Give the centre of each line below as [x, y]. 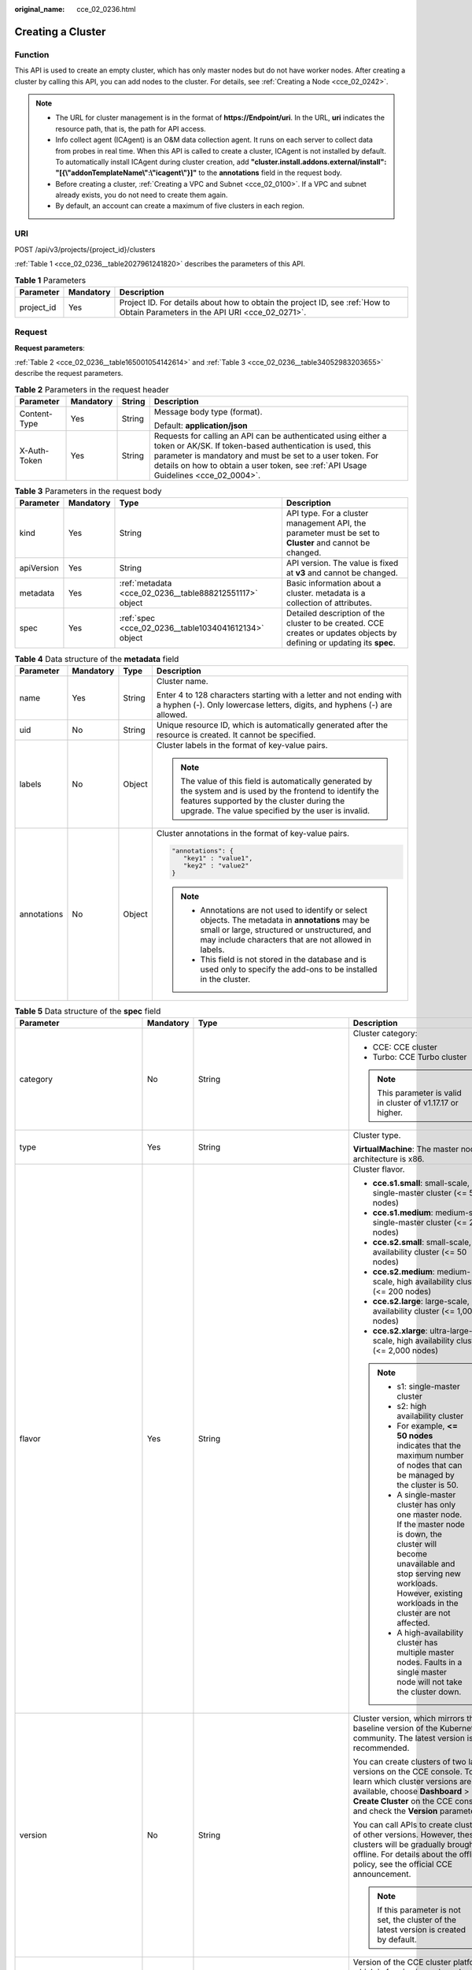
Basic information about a [334, 583]
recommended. [381, 1748]
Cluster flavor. [379, 1169]
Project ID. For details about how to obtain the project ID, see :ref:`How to [255, 302]
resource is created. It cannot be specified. [236, 734]
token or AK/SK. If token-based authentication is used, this [262, 446]
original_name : [40, 9]
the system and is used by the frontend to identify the [280, 790]
